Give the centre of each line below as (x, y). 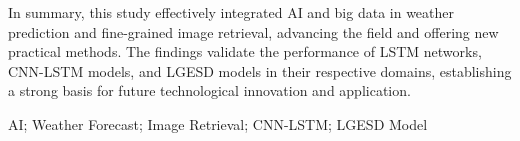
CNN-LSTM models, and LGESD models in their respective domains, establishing (260, 70)
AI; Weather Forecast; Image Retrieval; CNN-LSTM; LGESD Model (218, 123)
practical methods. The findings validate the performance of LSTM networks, (245, 51)
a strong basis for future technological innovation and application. (209, 90)
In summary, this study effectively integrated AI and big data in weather (231, 12)
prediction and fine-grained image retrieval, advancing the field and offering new (253, 31)
